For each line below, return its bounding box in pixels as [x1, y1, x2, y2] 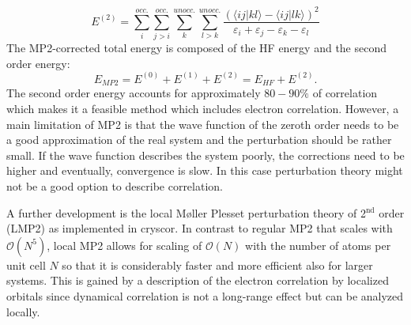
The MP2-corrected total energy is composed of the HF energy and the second [6, 40, 387, 56]
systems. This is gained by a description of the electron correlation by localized [6, 272, 389, 289]
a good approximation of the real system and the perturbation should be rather [6, 131, 392, 148]
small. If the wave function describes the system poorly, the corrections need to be [6, 146, 405, 163]
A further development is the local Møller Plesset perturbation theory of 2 [6, 204, 366, 221]
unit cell [6, 256, 46, 273]
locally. [6, 303, 40, 319]
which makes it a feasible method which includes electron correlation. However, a [6, 100, 399, 116]
